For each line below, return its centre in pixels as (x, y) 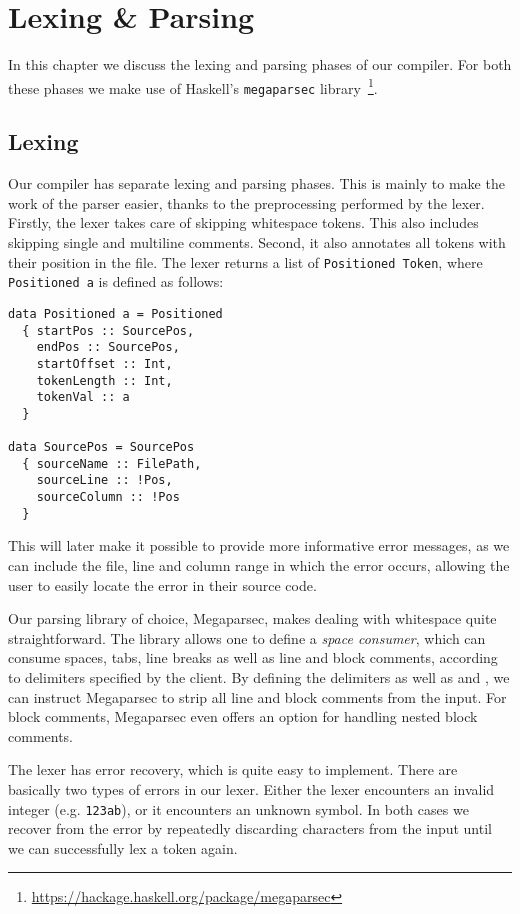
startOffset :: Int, (104, 363)
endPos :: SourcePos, (108, 347)
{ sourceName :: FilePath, (112, 463)
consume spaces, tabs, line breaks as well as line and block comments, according (253, 657)
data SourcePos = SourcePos (101, 447)
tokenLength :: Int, (104, 380)
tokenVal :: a (83, 397)
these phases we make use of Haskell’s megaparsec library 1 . (193, 86)
